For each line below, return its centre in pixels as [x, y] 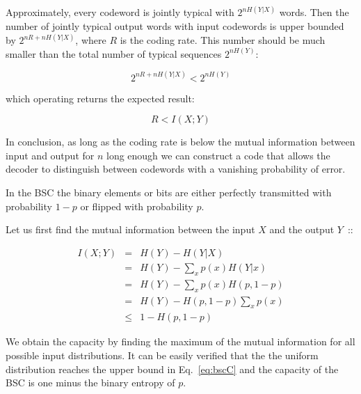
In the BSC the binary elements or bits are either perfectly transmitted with [169, 192]
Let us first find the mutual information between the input [130, 229]
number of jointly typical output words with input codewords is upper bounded [175, 26]
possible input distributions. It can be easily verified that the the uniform [162, 355]
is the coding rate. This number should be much [223, 40]
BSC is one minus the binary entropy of [90, 383]
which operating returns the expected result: [100, 98]
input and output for [50, 155]
